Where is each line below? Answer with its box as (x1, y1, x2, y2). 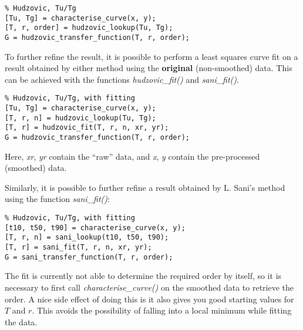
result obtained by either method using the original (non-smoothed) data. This (5, 62, 292, 74)
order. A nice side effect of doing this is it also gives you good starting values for (5, 292, 294, 305)
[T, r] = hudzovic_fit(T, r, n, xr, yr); (5, 123, 169, 132)
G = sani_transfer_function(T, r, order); (5, 252, 173, 261)
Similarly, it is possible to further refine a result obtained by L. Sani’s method (5, 181, 285, 193)
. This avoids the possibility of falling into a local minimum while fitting (32, 304, 292, 316)
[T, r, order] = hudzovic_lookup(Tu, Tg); (5, 23, 173, 32)
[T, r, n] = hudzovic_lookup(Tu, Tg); (5, 113, 156, 122)
